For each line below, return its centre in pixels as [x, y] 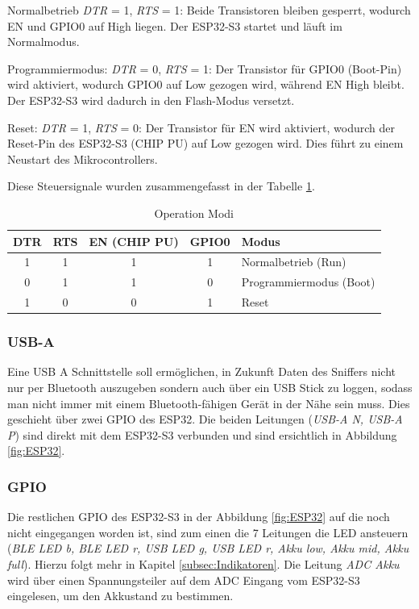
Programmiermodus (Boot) [308, 282]
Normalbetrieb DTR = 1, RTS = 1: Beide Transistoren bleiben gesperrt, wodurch [209, 10]
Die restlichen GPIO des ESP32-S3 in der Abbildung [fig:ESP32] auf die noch [199, 517]
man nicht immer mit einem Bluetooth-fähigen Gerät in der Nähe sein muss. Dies [209, 403]
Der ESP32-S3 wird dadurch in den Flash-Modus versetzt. [151, 100]
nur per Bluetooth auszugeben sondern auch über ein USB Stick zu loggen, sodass [210, 387]
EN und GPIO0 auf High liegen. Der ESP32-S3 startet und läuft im [175, 25]
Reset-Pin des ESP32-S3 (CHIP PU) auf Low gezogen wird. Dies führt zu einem [205, 143]
